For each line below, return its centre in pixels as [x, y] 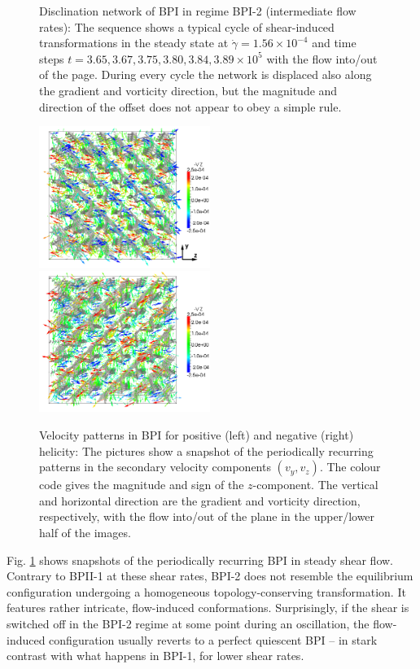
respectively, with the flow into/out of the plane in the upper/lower [207, 516]
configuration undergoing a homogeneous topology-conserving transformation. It [206, 591]
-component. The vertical [315, 485]
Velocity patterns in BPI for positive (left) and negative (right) [197, 435]
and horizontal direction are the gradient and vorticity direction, [200, 500]
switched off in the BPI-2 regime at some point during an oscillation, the [188, 623]
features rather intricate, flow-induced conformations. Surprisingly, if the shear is [208, 608]
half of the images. [85, 532]
